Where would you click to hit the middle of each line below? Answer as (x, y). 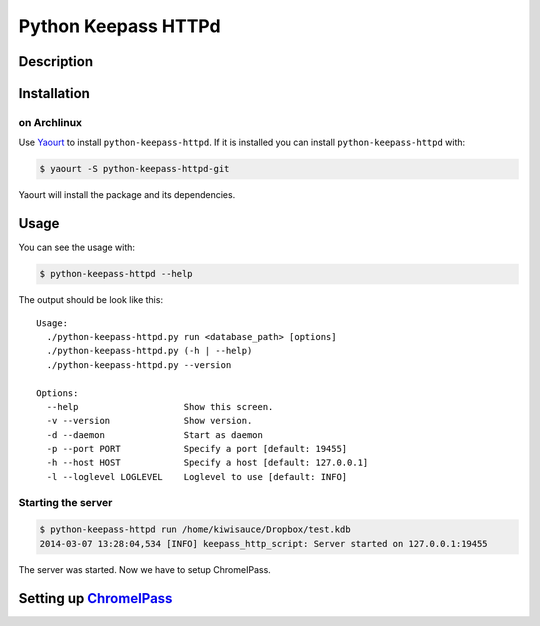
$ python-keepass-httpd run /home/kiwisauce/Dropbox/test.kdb (195, 529)
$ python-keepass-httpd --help (116, 274)
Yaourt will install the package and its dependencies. (127, 195)
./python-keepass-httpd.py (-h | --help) (149, 351)
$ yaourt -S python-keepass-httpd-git (134, 169)
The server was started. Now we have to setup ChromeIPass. (145, 569)
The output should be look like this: (91, 300)
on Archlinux (50, 122)
